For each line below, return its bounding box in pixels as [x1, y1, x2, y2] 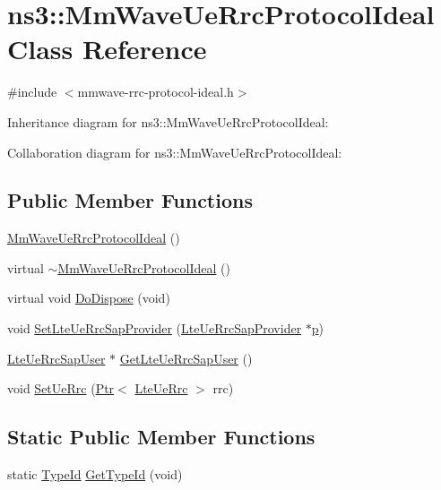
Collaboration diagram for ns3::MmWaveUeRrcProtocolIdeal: [7, 142, 342, 161]
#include [7, 82, 57, 101]
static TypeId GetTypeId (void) [7, 465, 183, 484]
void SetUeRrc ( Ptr [7, 379, 115, 398]
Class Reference [7, 30, 207, 67]
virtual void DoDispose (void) [7, 288, 170, 307]
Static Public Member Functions [7, 423, 316, 451]
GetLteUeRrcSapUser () [119, 348, 253, 367]
